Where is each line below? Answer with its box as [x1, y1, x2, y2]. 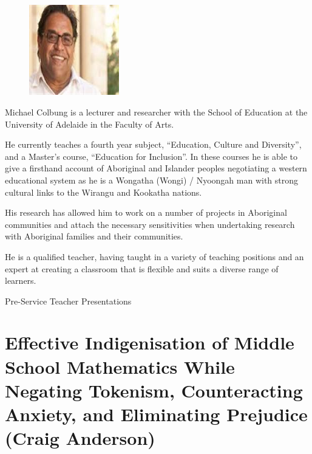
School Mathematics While [5, 354, 235, 379]
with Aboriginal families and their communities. [5, 230, 183, 242]
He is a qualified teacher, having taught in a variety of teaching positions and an [5, 250, 304, 263]
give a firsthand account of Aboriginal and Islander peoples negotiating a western [5, 162, 307, 174]
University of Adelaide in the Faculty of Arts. [5, 117, 174, 130]
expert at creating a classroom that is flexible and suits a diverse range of [5, 262, 279, 275]
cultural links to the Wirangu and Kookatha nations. [5, 185, 202, 198]
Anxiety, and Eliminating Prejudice [5, 402, 308, 427]
